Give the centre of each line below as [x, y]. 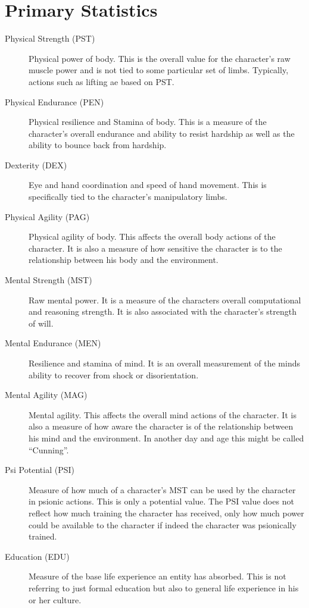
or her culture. [55, 599]
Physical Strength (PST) [50, 38]
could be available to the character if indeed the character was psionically [163, 524]
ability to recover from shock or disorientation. [114, 374]
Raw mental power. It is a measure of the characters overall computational [165, 300]
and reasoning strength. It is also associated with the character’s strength [163, 311]
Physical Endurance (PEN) [54, 101]
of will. [41, 323]
